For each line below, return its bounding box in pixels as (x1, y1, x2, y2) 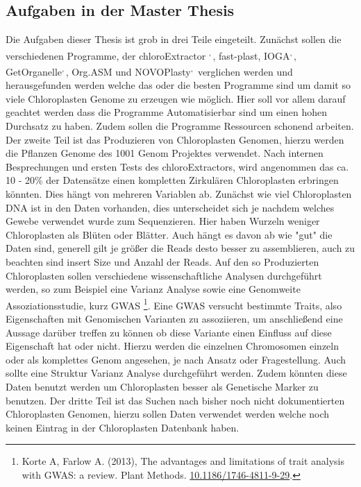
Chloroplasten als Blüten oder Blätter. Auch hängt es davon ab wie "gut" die (6, 227, 333, 241)
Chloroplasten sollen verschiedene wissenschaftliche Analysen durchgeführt (6, 268, 322, 282)
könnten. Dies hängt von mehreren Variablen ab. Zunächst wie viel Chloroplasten (6, 187, 352, 201)
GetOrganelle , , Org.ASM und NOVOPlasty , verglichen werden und (6, 62, 293, 78)
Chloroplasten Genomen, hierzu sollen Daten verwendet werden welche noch (6, 407, 330, 421)
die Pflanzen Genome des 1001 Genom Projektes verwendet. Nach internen (6, 146, 324, 160)
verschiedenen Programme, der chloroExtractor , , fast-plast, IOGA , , (6, 46, 296, 62)
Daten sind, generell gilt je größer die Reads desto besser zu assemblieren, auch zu (6, 241, 355, 255)
